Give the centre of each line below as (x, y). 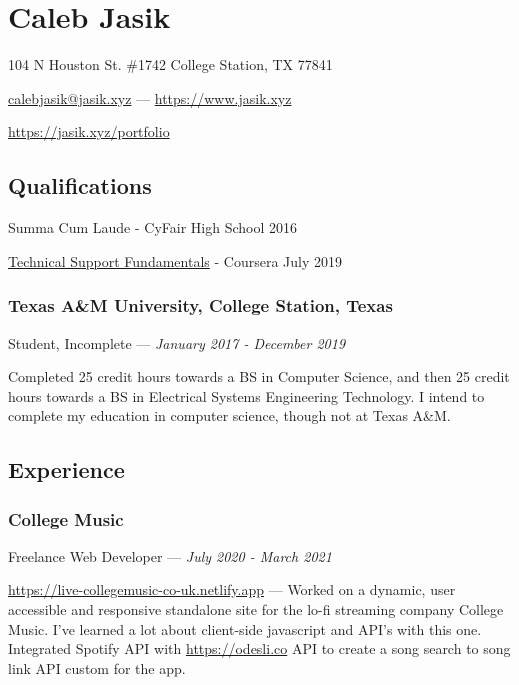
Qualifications (80, 185)
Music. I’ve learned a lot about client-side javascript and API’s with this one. (245, 628)
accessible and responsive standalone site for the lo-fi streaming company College (256, 609)
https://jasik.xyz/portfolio (89, 131)
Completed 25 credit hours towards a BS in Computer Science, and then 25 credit (259, 376)
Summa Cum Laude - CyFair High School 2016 (152, 227)
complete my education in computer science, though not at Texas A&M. (229, 415)
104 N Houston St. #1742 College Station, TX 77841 (170, 64)
